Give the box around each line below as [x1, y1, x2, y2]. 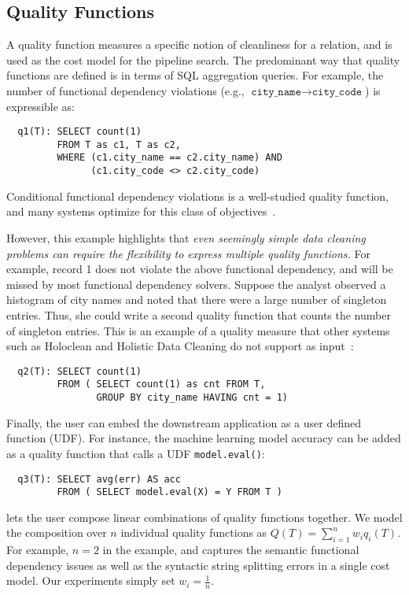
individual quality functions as [120, 524, 267, 541]
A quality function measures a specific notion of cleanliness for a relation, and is [6, 36, 392, 53]
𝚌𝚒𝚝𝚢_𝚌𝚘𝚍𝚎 [311, 86, 363, 98]
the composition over [6, 524, 107, 541]
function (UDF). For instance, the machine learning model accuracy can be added [6, 430, 401, 446]
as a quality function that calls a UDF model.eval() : [6, 445, 265, 461]
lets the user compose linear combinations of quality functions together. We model [6, 508, 403, 525]
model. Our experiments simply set [6, 572, 175, 589]
